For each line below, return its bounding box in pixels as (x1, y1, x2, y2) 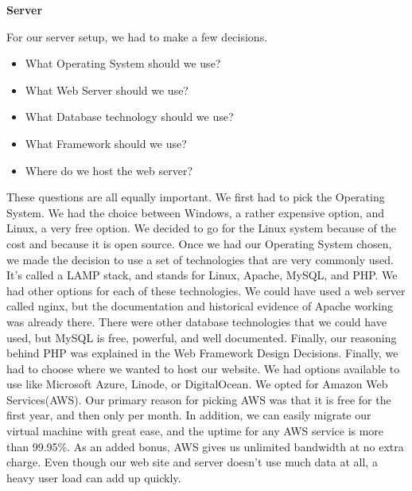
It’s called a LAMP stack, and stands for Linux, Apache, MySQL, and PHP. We (6, 267, 398, 283)
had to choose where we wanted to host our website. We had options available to (6, 360, 400, 376)
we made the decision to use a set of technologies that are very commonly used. (6, 251, 394, 267)
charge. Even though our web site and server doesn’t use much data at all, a (6, 454, 378, 470)
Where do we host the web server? (25, 162, 193, 178)
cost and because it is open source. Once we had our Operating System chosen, (6, 235, 392, 251)
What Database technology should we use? (25, 108, 234, 125)
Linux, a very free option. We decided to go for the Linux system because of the (6, 220, 396, 236)
